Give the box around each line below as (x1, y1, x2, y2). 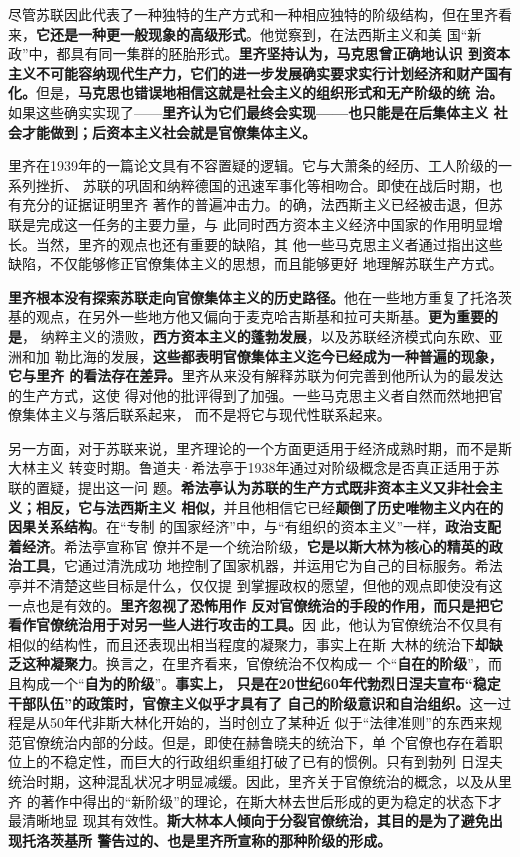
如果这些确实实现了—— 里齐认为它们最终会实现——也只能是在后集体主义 (8, 101, 489, 122)
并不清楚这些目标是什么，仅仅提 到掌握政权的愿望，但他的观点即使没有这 (21, 575, 503, 596)
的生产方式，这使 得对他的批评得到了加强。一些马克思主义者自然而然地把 (8, 384, 489, 405)
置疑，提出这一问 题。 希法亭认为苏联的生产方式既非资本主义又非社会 (35, 477, 489, 498)
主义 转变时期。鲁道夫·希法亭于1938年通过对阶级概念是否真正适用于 (35, 457, 486, 478)
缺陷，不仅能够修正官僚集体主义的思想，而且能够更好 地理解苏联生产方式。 (8, 253, 503, 274)
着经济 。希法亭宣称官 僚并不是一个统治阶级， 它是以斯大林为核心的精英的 (8, 535, 489, 556)
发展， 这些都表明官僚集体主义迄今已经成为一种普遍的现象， (110, 345, 503, 366)
